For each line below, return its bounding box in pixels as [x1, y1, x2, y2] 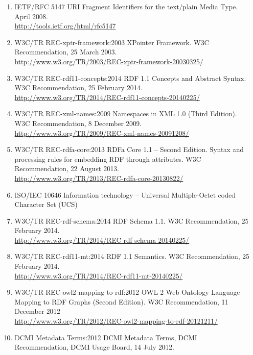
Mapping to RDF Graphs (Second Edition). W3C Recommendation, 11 [14, 296, 229, 306]
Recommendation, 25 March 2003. [14, 47, 117, 57]
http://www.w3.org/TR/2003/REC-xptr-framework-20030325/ [14, 56, 204, 66]
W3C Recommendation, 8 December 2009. [14, 118, 142, 128]
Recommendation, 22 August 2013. [14, 163, 119, 174]
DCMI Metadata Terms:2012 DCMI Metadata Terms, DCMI [14, 332, 197, 342]
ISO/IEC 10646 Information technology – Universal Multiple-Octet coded [14, 189, 235, 200]
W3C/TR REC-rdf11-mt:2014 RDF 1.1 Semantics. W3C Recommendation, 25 [14, 251, 250, 261]
